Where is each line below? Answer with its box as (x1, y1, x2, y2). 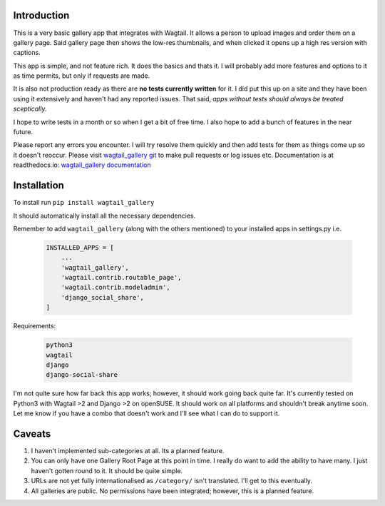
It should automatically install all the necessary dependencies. (13, 211, 196, 220)
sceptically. (13, 104, 47, 113)
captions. (13, 49, 41, 57)
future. (13, 128, 34, 136)
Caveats (13, 427, 51, 440)
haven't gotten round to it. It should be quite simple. (31, 466, 183, 475)
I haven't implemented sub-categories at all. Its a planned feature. (31, 447, 225, 455)
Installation (13, 179, 64, 192)
